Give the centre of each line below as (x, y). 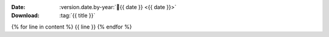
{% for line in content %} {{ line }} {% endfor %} (72, 27)
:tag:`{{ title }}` (77, 16)
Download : (25, 16)
